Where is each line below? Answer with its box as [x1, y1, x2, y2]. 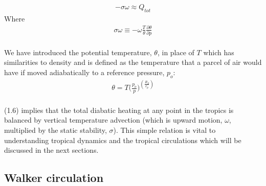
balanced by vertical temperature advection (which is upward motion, [4, 114, 223, 125]
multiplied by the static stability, [4, 125, 107, 135]
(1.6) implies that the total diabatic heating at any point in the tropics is [4, 104, 234, 115]
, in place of [157, 46, 194, 57]
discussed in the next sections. [4, 145, 99, 155]
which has [203, 46, 234, 57]
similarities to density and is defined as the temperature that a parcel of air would [4, 57, 262, 67]
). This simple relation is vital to [113, 125, 216, 135]
